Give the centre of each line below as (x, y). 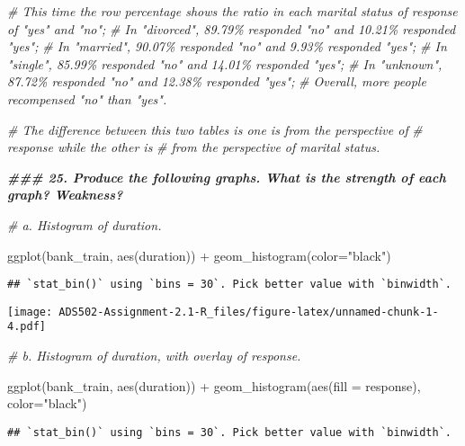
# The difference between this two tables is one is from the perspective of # (215, 129)
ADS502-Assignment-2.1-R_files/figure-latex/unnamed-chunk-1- (249, 312)
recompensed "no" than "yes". (87, 98)
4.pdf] (27, 327)
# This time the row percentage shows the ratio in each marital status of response (232, 11)
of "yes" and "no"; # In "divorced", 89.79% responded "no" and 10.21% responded (232, 28)
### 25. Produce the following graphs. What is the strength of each (227, 177)
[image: (30, 312)
